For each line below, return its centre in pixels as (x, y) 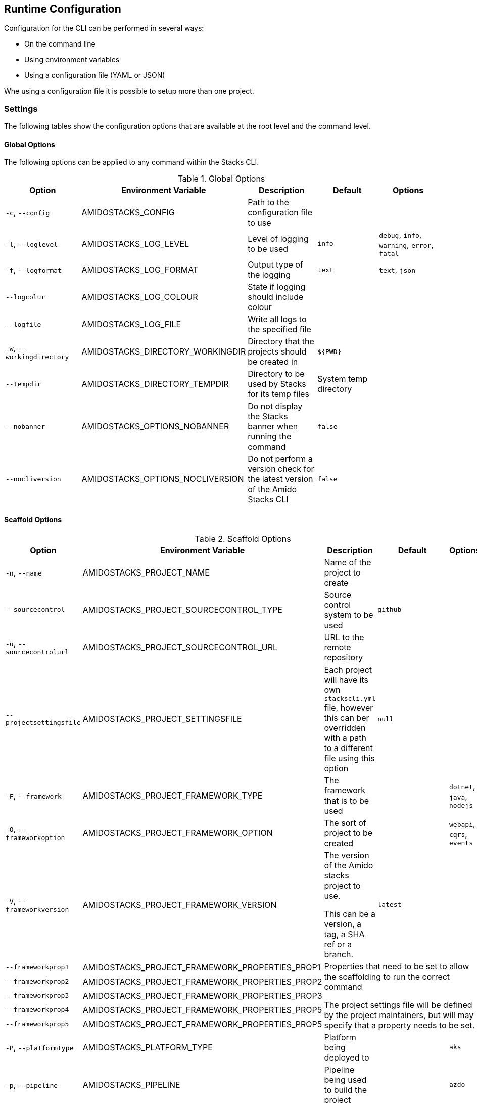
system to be (349, 615)
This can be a (350, 914)
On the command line (60, 44)
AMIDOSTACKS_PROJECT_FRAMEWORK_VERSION (180, 905)
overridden (345, 727)
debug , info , (400, 235)
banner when (273, 427)
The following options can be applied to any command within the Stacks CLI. (132, 162)
